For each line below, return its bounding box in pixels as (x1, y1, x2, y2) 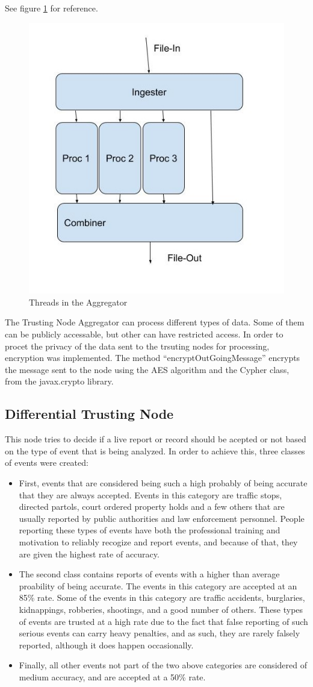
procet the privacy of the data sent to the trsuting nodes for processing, (5, 339, 270, 352)
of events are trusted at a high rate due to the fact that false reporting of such (19, 615, 308, 627)
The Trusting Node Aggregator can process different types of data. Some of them (5, 316, 305, 328)
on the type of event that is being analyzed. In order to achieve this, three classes (5, 444, 305, 457)
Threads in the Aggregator (29, 295, 128, 308)
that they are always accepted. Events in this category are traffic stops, (19, 488, 282, 501)
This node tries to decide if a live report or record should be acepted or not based (5, 433, 306, 445)
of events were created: (5, 456, 88, 469)
